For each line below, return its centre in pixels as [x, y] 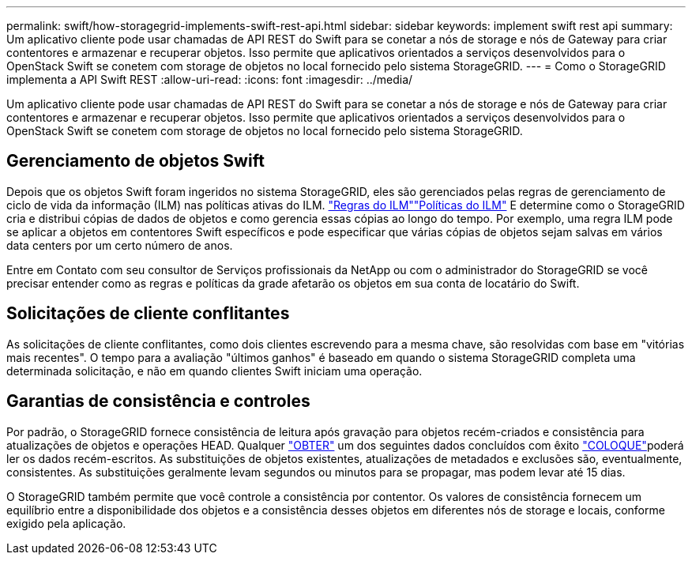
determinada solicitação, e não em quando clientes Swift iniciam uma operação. [214, 371]
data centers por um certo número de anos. [120, 245]
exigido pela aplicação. [66, 523]
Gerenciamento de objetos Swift [135, 161]
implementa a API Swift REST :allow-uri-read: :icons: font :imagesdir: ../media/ [210, 79]
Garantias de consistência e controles [158, 401]
